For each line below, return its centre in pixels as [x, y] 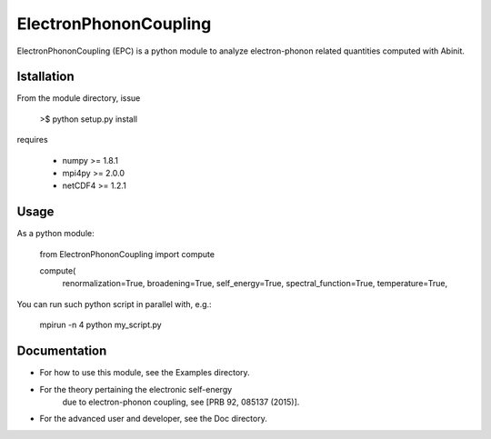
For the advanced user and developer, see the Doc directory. [153, 419]
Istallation [45, 77]
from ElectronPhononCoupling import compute [127, 254]
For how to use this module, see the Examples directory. [145, 373]
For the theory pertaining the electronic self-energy [136, 389]
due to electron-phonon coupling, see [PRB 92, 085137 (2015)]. [181, 402]
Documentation [62, 351]
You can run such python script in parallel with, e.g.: [115, 304]
